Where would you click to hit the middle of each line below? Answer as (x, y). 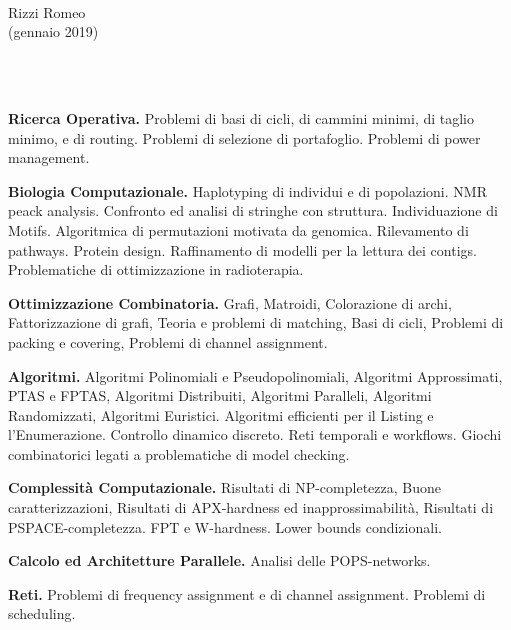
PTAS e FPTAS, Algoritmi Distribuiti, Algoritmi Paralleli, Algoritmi (220, 395)
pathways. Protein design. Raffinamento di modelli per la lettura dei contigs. (242, 249)
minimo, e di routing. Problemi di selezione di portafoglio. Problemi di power (244, 137)
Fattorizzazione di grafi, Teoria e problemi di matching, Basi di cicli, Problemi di (256, 322)
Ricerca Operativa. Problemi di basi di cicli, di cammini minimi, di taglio (241, 117)
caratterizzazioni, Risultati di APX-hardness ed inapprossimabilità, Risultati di (251, 507)
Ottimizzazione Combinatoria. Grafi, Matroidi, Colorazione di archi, (230, 302)
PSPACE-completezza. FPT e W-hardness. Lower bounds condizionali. (225, 526)
